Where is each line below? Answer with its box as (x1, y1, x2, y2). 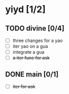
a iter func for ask (12, 55, 50, 61)
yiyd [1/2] (5, 4, 46, 15)
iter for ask (12, 83, 36, 90)
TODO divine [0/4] (5, 24, 64, 33)
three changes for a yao (12, 37, 63, 43)
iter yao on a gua (12, 43, 48, 50)
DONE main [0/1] (5, 70, 59, 79)
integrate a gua (12, 49, 45, 55)
